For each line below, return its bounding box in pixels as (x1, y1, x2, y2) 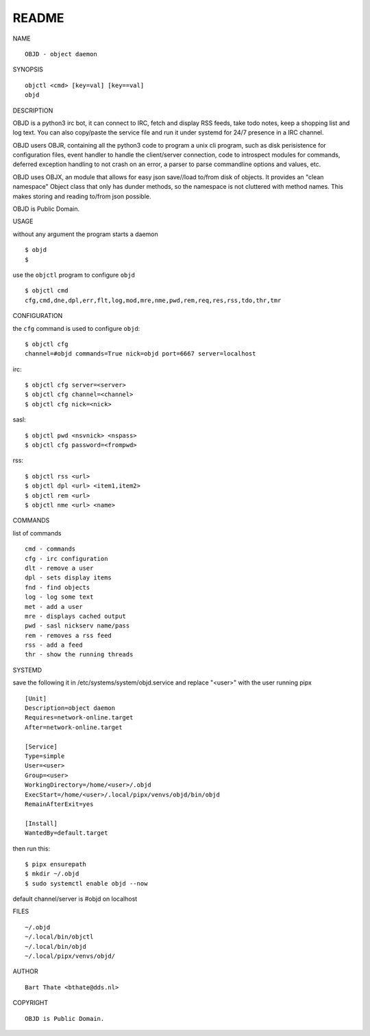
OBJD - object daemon (25, 50, 97, 58)
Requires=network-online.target (25, 714, 134, 722)
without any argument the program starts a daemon (12, 230, 158, 238)
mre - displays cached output (25, 612, 127, 620)
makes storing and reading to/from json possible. (12, 192, 151, 200)
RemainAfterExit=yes (25, 800, 94, 808)
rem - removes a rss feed (25, 632, 112, 639)
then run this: (12, 844, 51, 853)
